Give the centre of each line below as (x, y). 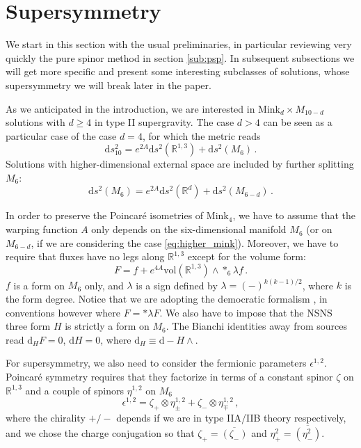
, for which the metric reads (201, 135)
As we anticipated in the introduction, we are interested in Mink (143, 108)
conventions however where (63, 312)
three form (28, 326)
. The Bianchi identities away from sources (256, 326)
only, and (104, 285)
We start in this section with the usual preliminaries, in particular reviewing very (179, 44)
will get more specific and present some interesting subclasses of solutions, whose (178, 71)
